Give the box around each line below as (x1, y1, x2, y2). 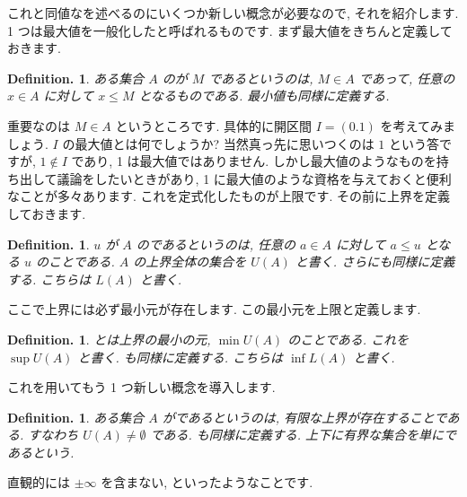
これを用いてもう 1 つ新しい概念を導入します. (7, 378, 276, 397)
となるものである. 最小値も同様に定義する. (138, 86, 390, 105)
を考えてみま (380, 116, 455, 135)
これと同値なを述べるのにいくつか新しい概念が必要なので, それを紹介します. (7, 4, 459, 22)
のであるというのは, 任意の (136, 234, 295, 253)
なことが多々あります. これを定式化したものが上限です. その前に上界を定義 (7, 187, 451, 205)
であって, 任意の (358, 68, 455, 87)
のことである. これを (287, 329, 409, 348)
